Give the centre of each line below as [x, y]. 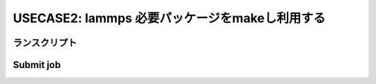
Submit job [37, 65]
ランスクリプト [45, 43]
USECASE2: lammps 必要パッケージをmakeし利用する [169, 18]
